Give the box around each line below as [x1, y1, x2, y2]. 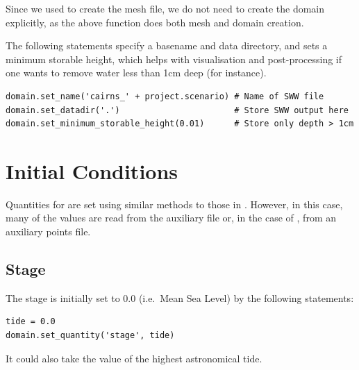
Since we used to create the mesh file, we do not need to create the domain [6, 1, 325, 15]
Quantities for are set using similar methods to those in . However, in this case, [6, 196, 343, 211]
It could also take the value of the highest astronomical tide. [6, 351, 262, 365]
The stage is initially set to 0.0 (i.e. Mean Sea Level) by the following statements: [6, 290, 354, 305]
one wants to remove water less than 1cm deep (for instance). [6, 65, 267, 80]
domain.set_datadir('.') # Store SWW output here [6, 105, 349, 115]
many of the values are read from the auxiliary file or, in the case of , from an [6, 210, 336, 225]
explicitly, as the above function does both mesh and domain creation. [6, 15, 304, 29]
